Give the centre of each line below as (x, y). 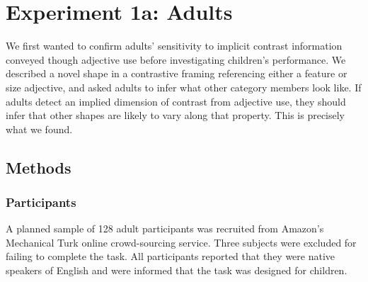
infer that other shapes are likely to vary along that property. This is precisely (176, 115)
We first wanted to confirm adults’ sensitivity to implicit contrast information (174, 46)
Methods (39, 167)
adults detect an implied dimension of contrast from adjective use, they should (176, 101)
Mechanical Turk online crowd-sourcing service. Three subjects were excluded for (181, 242)
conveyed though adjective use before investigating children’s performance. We (176, 59)
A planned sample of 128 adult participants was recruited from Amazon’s (165, 229)
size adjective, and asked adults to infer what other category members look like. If (184, 87)
